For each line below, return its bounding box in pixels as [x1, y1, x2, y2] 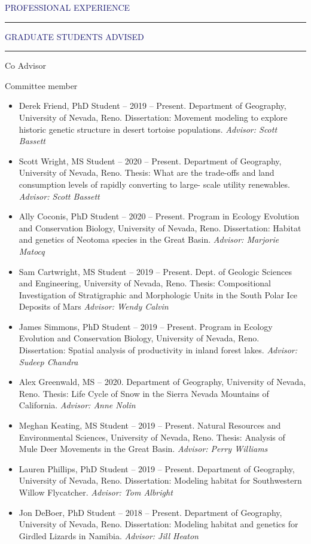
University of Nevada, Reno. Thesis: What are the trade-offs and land [19, 166, 275, 179]
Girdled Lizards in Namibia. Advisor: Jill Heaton [19, 529, 199, 542]
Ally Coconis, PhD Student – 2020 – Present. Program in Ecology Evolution [19, 210, 300, 222]
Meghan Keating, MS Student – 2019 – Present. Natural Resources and [19, 419, 281, 432]
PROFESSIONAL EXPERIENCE [5, 1, 130, 13]
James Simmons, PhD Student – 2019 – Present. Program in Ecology [19, 320, 273, 332]
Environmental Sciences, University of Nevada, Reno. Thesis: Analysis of [19, 430, 285, 443]
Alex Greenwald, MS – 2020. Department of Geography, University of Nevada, [19, 375, 306, 388]
